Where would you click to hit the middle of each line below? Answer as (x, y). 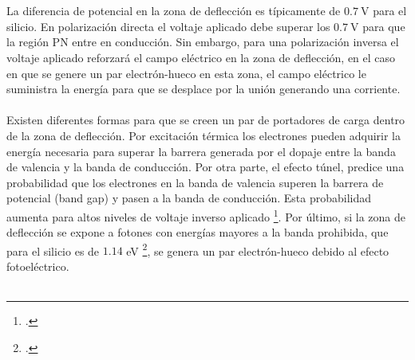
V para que (378, 26)
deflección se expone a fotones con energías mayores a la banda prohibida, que (198, 232)
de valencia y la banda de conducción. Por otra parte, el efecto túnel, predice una (206, 167)
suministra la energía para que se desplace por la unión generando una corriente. (204, 89)
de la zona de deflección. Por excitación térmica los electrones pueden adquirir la (204, 135)
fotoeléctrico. (38, 266)
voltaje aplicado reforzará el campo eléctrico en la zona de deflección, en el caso (201, 57)
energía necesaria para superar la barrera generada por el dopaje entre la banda (201, 151)
